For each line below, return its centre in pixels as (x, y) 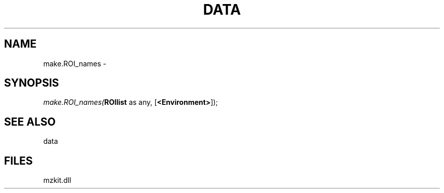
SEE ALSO (30, 122)
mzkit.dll (57, 180)
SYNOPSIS (32, 83)
